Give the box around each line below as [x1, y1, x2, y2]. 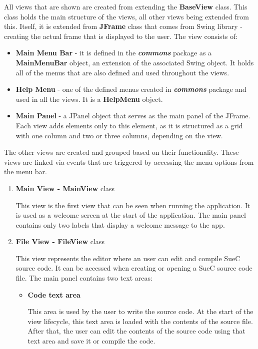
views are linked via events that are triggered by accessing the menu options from [4, 156, 254, 167]
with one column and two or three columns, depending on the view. [15, 130, 223, 140]
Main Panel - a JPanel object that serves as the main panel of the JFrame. [15, 110, 250, 121]
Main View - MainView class [15, 183, 115, 193]
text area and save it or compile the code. [27, 336, 155, 346]
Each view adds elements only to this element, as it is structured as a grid [15, 120, 243, 130]
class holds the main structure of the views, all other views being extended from [4, 11, 249, 21]
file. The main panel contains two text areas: [15, 273, 152, 283]
